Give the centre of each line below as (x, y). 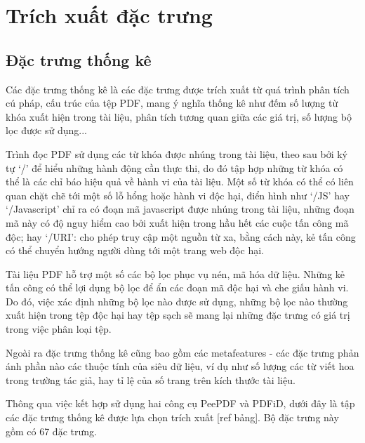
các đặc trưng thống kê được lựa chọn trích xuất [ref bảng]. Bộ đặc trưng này (172, 417)
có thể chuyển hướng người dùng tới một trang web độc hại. (135, 250)
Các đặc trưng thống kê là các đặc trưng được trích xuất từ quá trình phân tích (178, 89)
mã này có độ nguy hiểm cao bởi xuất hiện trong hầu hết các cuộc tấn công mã (177, 222)
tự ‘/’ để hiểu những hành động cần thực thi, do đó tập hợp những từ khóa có (174, 167)
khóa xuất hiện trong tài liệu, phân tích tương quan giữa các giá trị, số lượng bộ (179, 116)
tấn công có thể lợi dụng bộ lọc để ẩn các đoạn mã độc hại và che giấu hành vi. (177, 287)
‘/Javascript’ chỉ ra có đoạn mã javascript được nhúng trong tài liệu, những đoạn (180, 209)
